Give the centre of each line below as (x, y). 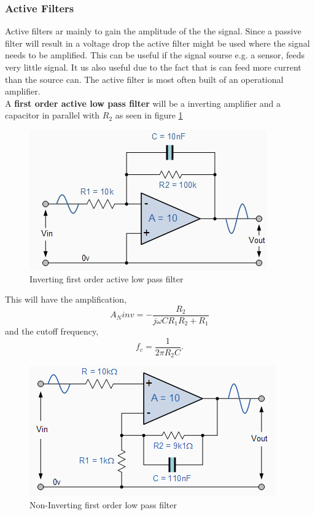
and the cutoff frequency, (52, 331)
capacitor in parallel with (52, 115)
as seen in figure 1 (149, 115)
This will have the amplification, (66, 299)
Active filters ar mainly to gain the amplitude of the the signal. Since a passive (153, 31)
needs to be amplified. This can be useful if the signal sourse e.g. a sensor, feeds (155, 55)
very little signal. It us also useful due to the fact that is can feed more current (153, 67)
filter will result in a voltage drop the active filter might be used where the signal (157, 43)
